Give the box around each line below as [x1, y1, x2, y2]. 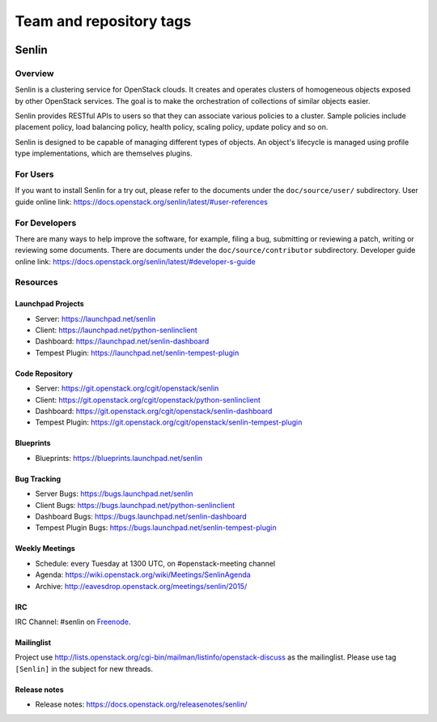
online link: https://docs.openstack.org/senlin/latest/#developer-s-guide [15, 256, 256, 267]
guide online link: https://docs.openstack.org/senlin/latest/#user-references [15, 197, 269, 207]
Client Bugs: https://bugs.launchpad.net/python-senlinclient [35, 500, 235, 510]
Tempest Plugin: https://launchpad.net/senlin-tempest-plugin [35, 348, 240, 357]
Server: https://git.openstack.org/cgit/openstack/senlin [35, 383, 219, 393]
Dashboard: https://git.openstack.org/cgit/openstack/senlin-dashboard [35, 406, 273, 417]
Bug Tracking [15, 474, 62, 484]
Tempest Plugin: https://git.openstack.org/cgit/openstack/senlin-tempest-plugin [35, 417, 303, 427]
